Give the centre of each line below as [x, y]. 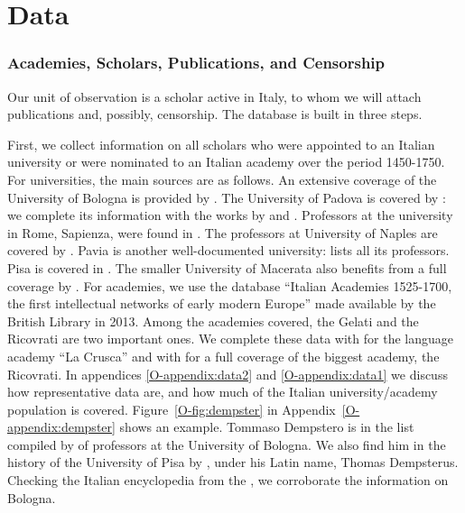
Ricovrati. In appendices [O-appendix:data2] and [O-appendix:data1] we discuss [228, 374]
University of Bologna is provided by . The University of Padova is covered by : [227, 197]
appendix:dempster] [61, 427]
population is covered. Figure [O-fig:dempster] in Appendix [172, 409]
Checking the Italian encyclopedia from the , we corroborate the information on [228, 480]
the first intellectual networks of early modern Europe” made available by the [222, 303]
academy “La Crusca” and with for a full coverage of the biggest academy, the [223, 356]
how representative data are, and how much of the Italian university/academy [223, 392]
